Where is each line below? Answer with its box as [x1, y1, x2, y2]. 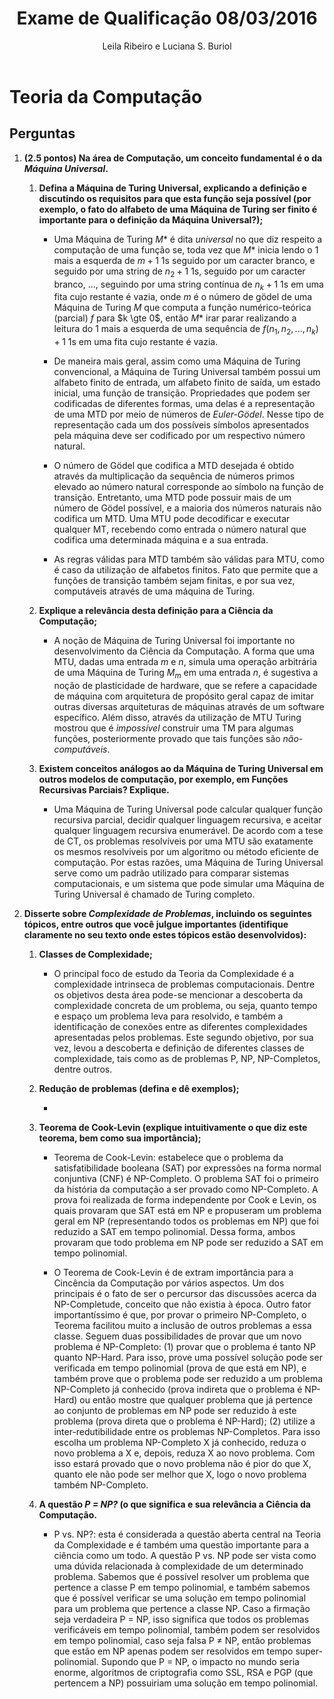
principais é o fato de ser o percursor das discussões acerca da [53, 1287, 317, 1299]
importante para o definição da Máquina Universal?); [38, 213, 264, 226]
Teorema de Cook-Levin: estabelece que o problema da [53, 1151, 284, 1163]
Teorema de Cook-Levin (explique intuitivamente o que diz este [38, 1121, 308, 1133]
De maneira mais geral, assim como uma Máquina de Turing [53, 355, 301, 367]
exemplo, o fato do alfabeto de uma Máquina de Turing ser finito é [38, 203, 318, 215]
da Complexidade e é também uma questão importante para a [53, 1538, 310, 1551]
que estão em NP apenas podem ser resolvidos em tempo [53, 1645, 294, 1657]
